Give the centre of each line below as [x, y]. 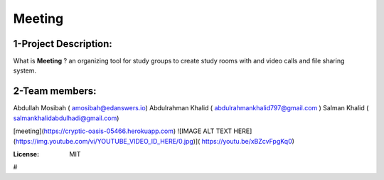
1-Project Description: [63, 44]
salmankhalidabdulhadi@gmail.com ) [66, 118]
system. [25, 70]
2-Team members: [55, 91]
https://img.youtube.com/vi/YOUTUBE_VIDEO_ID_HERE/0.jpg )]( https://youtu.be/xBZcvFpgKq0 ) [155, 141]
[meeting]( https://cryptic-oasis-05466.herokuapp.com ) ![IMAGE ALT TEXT [123, 131]
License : [26, 154]
